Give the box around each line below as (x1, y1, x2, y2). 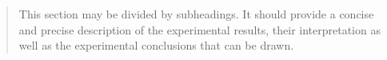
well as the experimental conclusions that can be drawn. (18, 37, 294, 54)
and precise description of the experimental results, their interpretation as (18, 21, 381, 38)
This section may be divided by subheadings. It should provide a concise (18, 6, 374, 22)
